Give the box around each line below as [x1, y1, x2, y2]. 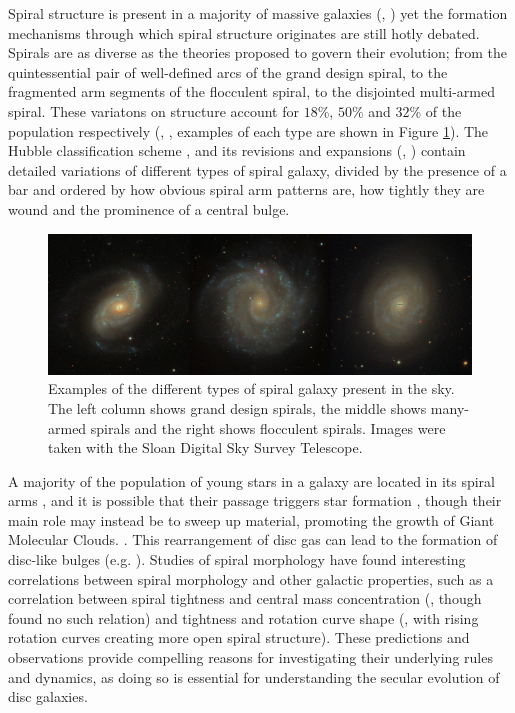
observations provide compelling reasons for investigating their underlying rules [8, 647, 493, 668]
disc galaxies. [8, 686, 88, 707]
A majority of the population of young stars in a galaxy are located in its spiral [8, 470, 496, 491]
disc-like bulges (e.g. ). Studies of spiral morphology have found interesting [8, 549, 466, 570]
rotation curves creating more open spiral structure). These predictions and [8, 627, 470, 648]
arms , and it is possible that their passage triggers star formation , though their [8, 490, 502, 511]
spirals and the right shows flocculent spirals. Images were [90, 417, 446, 438]
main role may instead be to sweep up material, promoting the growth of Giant [8, 509, 495, 530]
